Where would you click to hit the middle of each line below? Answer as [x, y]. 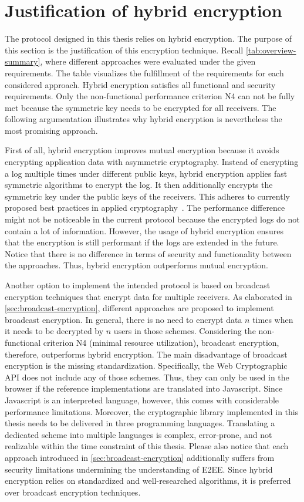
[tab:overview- [271, 50]
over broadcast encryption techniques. [73, 492]
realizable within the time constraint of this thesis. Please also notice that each [147, 446]
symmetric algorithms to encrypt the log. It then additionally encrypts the [139, 185]
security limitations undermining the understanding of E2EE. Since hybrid [139, 469]
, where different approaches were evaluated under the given [148, 61]
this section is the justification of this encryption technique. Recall [124, 50]
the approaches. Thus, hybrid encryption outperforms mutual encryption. [136, 265]
